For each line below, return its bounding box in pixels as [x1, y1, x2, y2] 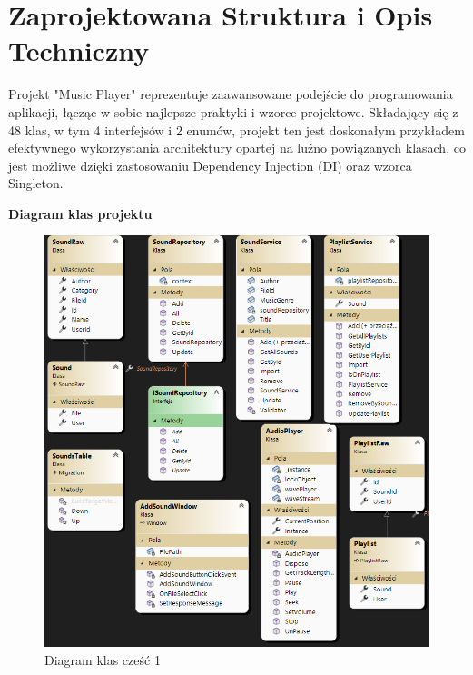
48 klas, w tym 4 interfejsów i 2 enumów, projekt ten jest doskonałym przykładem [8, 120, 465, 139]
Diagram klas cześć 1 [44, 650, 161, 669]
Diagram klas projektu [8, 203, 153, 223]
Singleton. [8, 174, 64, 193]
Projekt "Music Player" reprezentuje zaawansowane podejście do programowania [8, 84, 453, 104]
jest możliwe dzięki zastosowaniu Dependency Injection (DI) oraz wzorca [8, 155, 412, 174]
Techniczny [8, 32, 150, 69]
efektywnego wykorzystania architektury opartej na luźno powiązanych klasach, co [8, 138, 466, 157]
